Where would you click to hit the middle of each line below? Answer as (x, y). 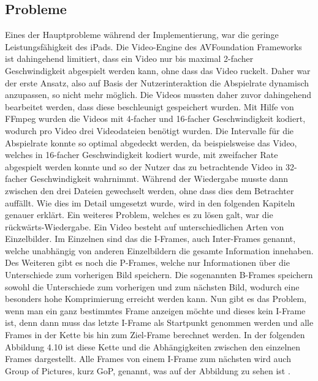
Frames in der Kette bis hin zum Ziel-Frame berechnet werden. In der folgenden (155, 335)
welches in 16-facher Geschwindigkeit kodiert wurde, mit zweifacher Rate (142, 155)
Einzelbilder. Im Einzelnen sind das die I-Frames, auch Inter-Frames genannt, (150, 239)
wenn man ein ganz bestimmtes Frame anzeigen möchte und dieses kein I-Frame (155, 310)
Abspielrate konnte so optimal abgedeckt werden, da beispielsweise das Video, (151, 142)
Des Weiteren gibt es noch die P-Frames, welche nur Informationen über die (147, 262)
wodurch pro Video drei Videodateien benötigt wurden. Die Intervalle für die (150, 130)
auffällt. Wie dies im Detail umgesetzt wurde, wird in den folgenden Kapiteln (150, 202)
